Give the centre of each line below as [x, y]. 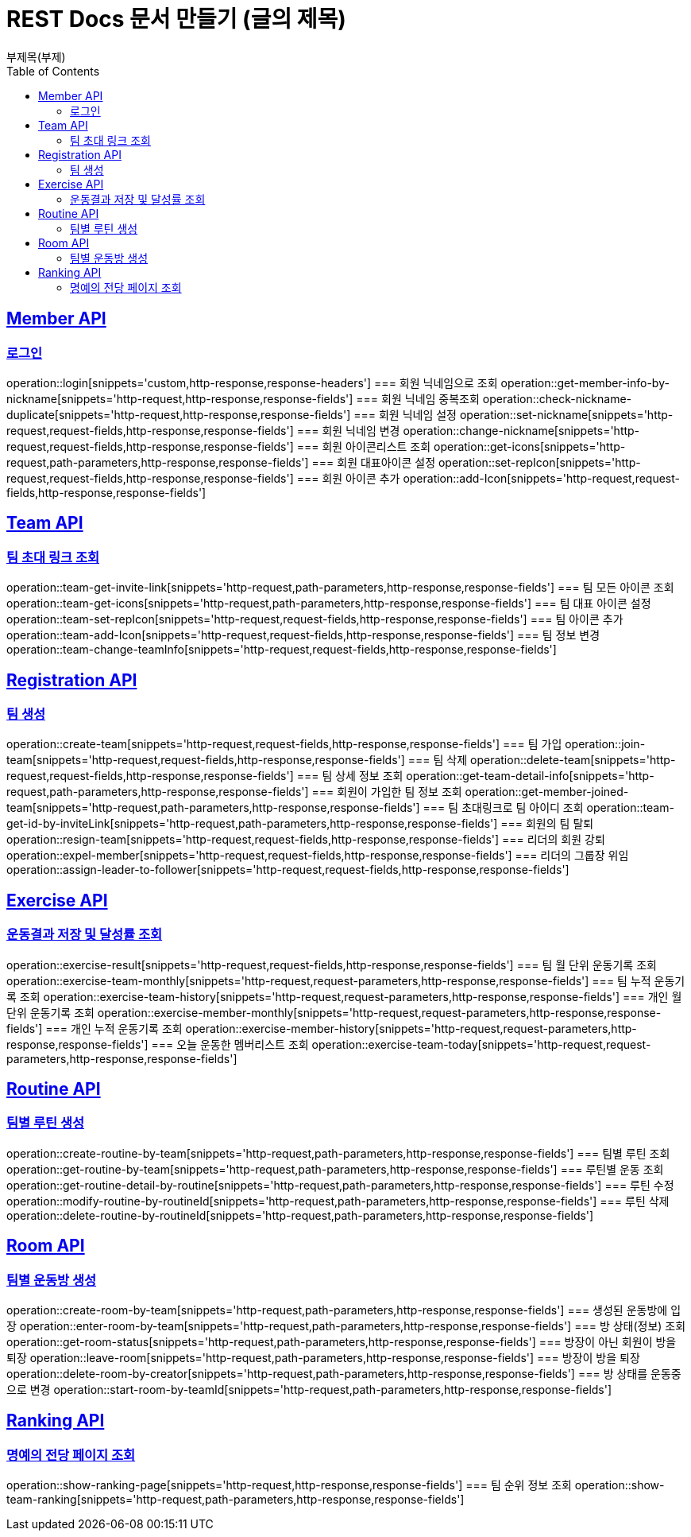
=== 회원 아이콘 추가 [348, 478]
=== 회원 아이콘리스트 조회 [364, 446]
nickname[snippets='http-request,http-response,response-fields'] [180, 398]
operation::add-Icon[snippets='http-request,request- [541, 478]
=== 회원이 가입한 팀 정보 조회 [387, 792]
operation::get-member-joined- [547, 792]
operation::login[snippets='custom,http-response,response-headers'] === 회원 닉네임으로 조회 [252, 382]
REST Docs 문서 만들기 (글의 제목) [176, 19]
